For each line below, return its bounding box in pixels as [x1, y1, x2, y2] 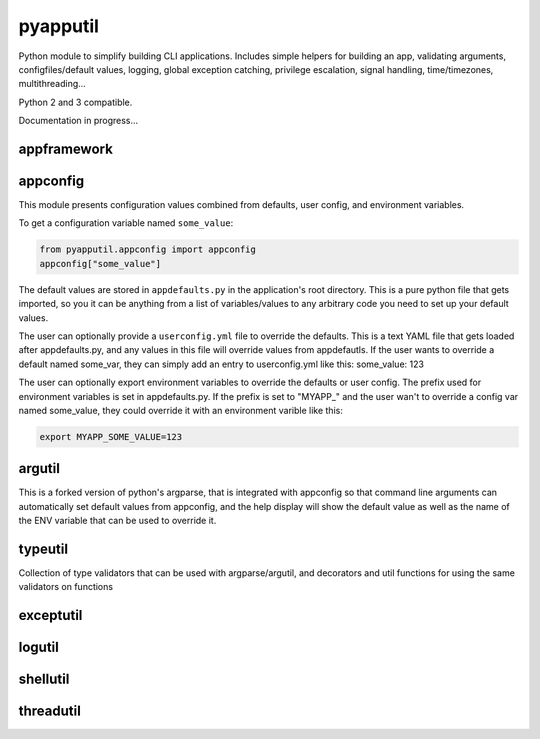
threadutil [18, 703, 82, 720]
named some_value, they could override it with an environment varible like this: [18, 404, 344, 416]
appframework [18, 140, 114, 157]
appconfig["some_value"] [39, 258, 162, 269]
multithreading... [18, 78, 87, 90]
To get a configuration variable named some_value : [18, 217, 234, 229]
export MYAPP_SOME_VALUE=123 [39, 431, 183, 442]
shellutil [18, 671, 70, 688]
